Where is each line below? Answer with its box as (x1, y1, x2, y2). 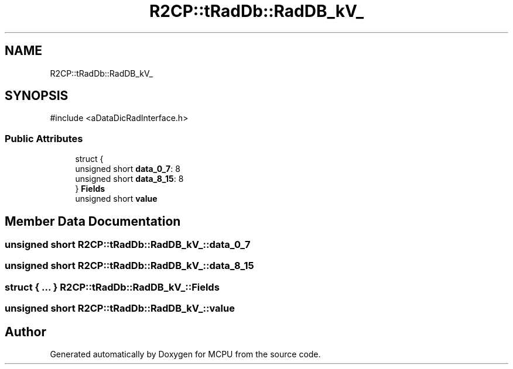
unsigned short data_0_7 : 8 (75, 164, 180, 174)
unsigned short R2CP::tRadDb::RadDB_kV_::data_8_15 (5, 260, 254, 272)
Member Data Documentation (5, 213, 181, 229)
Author (5, 324, 46, 339)
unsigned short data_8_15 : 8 (75, 174, 184, 184)
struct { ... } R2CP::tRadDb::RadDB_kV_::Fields (5, 281, 220, 293)
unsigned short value (75, 194, 158, 204)
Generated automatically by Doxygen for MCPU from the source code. (50, 349, 321, 359)
